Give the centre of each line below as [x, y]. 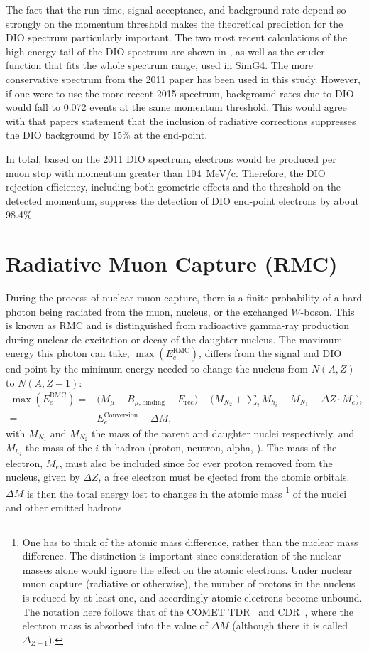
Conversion [121, 415]
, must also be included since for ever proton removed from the [196, 463]
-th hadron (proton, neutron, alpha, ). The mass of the [218, 448]
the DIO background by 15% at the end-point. [107, 135]
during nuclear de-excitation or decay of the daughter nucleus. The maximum [174, 339]
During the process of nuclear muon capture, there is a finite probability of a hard [184, 298]
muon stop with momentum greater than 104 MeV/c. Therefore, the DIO [166, 172]
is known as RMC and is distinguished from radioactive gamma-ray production [178, 325]
